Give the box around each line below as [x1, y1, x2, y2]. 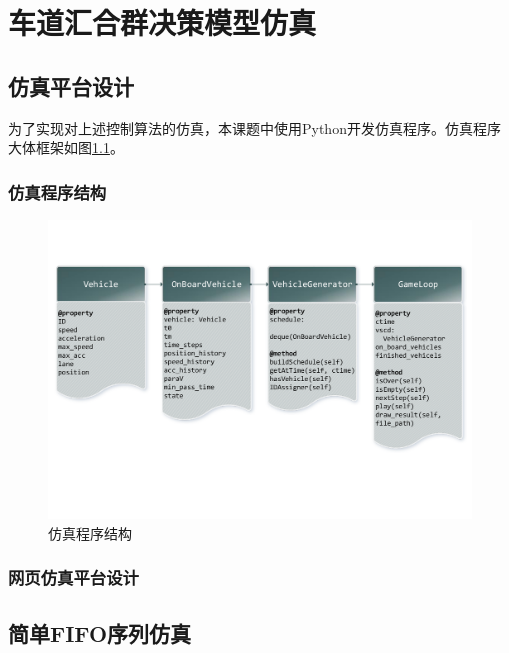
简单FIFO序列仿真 [8, 617, 192, 648]
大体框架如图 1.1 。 [8, 137, 124, 158]
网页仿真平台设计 [8, 565, 139, 590]
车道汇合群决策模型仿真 [8, 2, 317, 43]
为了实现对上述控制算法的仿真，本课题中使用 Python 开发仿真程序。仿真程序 [8, 117, 501, 138]
